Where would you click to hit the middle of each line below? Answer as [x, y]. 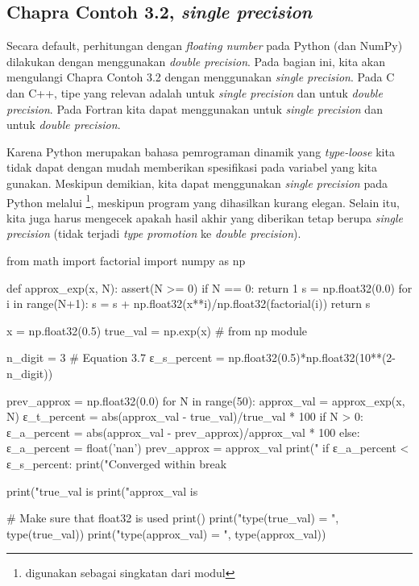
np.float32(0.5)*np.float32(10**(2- [312, 357]
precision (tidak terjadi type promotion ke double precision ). [154, 233]
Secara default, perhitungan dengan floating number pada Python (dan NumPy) [205, 46]
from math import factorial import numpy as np [126, 260]
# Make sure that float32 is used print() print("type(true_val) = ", [173, 518]
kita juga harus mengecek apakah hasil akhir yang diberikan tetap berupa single [205, 217]
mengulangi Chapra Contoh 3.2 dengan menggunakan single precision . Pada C [201, 77]
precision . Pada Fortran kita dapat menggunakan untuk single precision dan [195, 108]
